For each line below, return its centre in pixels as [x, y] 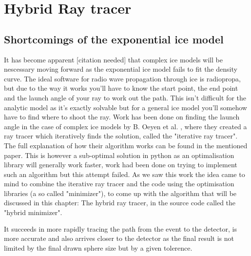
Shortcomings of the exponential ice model [114, 39]
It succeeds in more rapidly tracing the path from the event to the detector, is [120, 228]
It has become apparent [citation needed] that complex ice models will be [113, 59]
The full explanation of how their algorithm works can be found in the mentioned [126, 145]
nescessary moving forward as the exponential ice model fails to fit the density [121, 69]
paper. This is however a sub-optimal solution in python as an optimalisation [119, 155]
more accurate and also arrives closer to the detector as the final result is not [119, 238]
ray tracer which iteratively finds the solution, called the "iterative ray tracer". [121, 136]
